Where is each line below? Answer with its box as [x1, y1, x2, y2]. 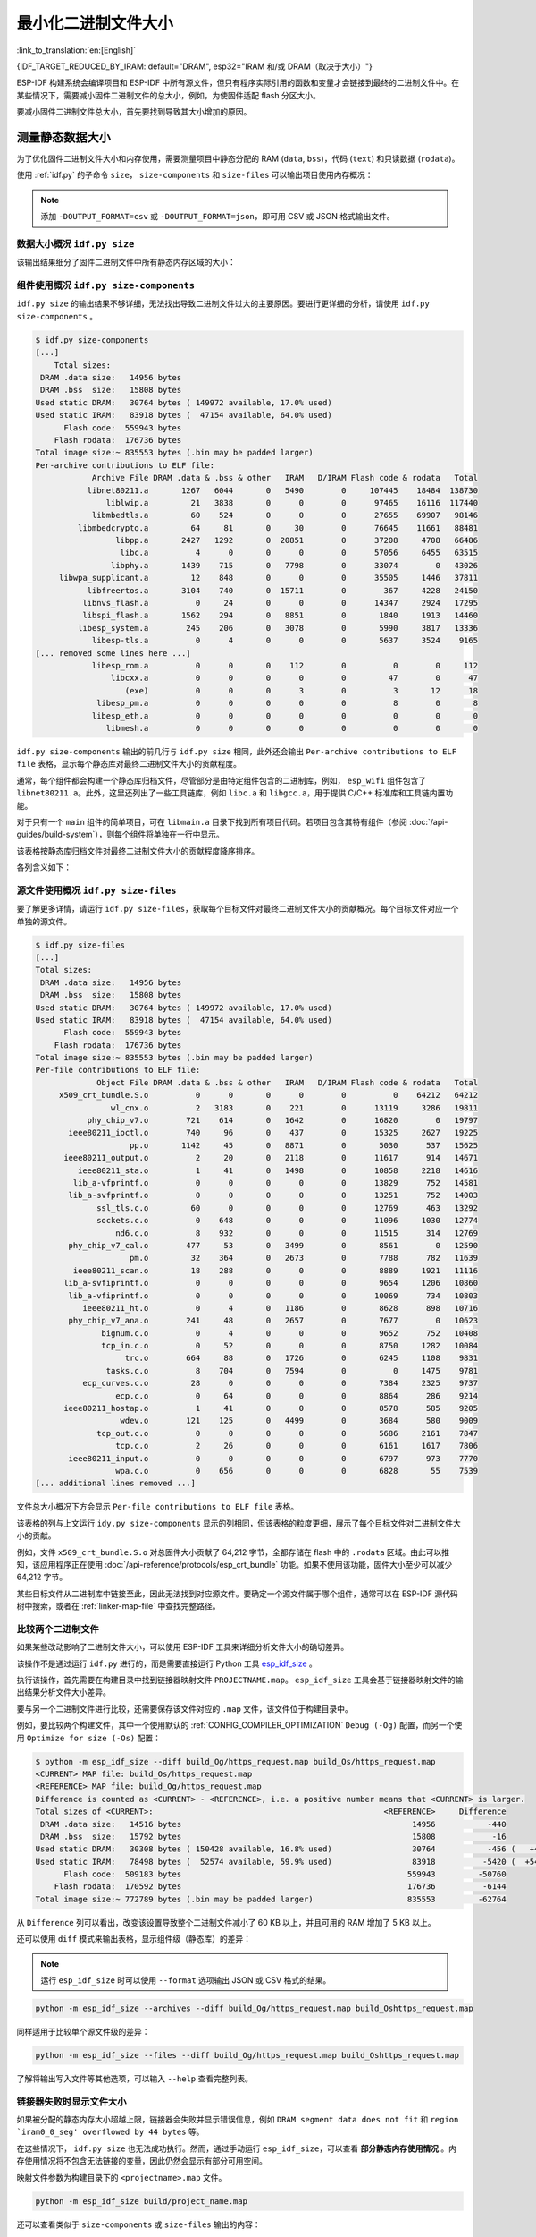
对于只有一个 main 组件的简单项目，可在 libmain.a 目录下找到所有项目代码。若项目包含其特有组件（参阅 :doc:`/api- [16, 816, 448, 827]
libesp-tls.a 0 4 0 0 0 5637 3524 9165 [91, 635, 478, 646]
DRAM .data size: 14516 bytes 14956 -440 [40, 1819, 507, 1829]
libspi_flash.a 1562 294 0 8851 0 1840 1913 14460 [81, 610, 478, 621]
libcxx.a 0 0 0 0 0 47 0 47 [110, 673, 478, 684]
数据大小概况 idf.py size [16, 237, 135, 250]
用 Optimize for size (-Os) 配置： [16, 1732, 161, 1743]
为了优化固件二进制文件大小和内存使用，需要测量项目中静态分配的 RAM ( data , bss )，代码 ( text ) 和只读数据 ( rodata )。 [16, 153, 460, 165]
